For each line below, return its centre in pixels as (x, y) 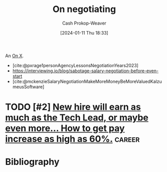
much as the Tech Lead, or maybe (77, 118)
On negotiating (84, 9)
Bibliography (32, 162)
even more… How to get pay (65, 128)
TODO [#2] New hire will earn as (73, 107)
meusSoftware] (28, 87)
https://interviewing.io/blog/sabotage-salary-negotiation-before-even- (86, 71)
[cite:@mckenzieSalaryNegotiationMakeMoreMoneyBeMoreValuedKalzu (87, 81)
